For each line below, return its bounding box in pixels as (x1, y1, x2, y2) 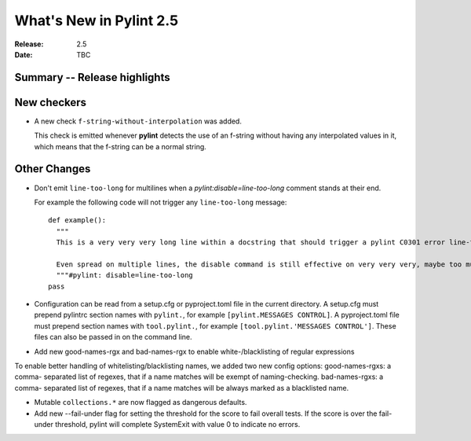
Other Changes (14, 162, 91, 176)
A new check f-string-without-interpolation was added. (34, 116, 243, 126)
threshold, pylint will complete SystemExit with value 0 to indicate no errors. (55, 419, 301, 428)
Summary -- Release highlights (14, 71, 170, 84)
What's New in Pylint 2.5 (14, 12, 179, 29)
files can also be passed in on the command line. (34, 333, 192, 342)
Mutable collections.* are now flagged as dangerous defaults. (34, 398, 247, 407)
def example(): (48, 216, 107, 225)
